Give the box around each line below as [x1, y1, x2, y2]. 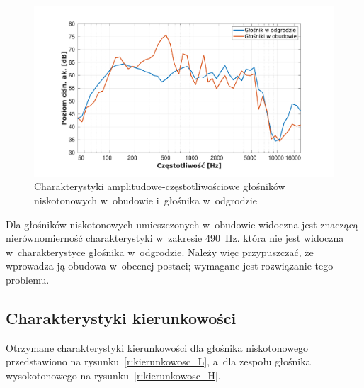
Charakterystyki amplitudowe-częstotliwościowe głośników [34, 179, 285, 194]
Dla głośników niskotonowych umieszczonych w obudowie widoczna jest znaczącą [6, 216, 358, 231]
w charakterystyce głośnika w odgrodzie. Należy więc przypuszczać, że [6, 244, 314, 259]
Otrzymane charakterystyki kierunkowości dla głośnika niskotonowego [6, 340, 309, 355]
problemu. [6, 272, 50, 287]
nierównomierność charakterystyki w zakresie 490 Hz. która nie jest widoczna [6, 231, 344, 245]
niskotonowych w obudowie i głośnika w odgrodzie [34, 192, 257, 207]
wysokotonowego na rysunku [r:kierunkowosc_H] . [6, 367, 221, 382]
